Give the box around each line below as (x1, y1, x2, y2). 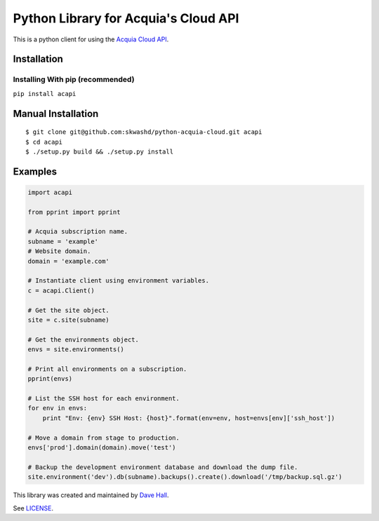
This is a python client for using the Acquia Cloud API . (13, 35, 169, 43)
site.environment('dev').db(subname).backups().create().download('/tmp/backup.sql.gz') (27, 473, 343, 481)
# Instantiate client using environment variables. (27, 277, 210, 285)
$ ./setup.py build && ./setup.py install (25, 147, 174, 156)
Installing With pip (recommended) (13, 74, 135, 84)
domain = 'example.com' (27, 257, 110, 265)
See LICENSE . (13, 503, 54, 512)
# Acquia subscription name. (27, 228, 128, 236)
